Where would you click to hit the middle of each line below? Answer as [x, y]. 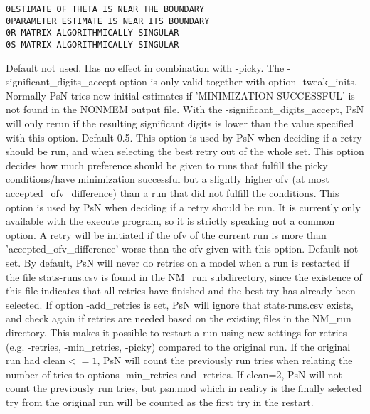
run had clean [36, 360]
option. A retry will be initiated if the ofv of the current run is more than [166, 234]
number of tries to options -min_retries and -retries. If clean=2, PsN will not [174, 374]
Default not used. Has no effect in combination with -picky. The [145, 67]
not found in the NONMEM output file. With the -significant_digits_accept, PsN [185, 109]
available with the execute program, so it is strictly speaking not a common [170, 221]
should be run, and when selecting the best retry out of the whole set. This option [185, 151]
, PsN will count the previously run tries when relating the [225, 360]
